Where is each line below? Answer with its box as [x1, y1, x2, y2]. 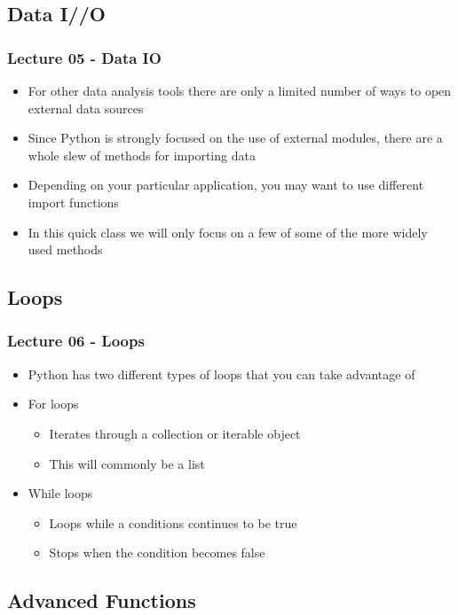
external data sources [28, 98, 144, 117]
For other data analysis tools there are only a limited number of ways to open [28, 82, 452, 99]
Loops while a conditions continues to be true [49, 513, 297, 532]
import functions [28, 192, 119, 211]
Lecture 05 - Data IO [7, 46, 162, 68]
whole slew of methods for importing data [28, 145, 256, 164]
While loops [28, 484, 93, 502]
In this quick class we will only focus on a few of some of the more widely [28, 222, 428, 241]
